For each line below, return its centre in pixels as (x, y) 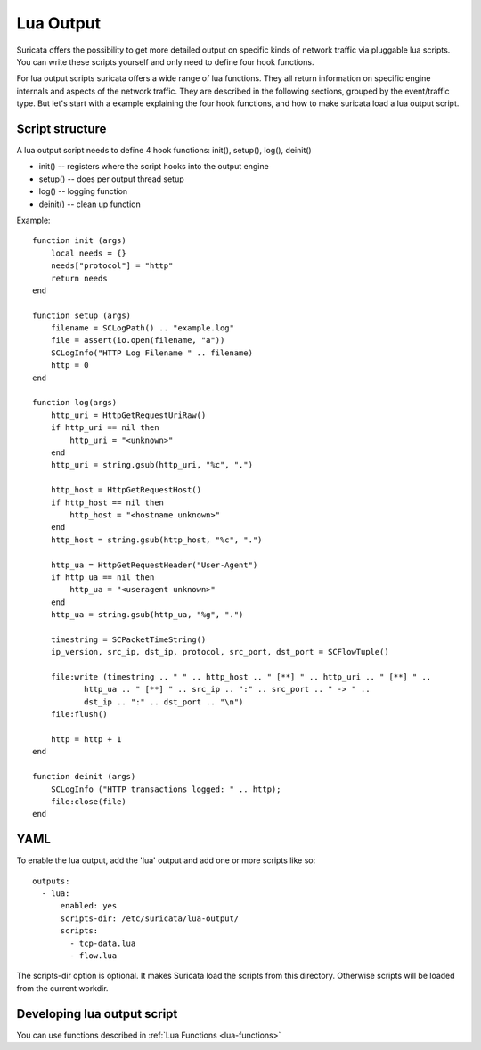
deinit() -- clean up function (90, 204)
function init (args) (79, 241)
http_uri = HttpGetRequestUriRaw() (128, 415)
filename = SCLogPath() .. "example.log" (143, 328)
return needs (79, 278)
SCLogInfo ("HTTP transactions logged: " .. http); (166, 789)
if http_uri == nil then (105, 428)
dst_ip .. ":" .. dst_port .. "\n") (163, 702)
